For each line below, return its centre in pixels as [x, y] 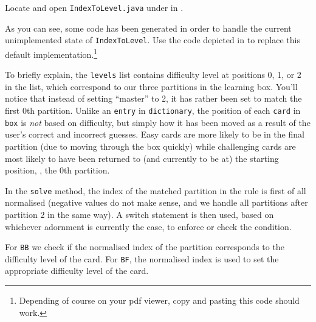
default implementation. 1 [51, 53]
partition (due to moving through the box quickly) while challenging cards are [150, 146]
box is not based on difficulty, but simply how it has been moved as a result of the [158, 122]
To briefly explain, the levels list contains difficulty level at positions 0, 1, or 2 [153, 75]
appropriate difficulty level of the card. [77, 271]
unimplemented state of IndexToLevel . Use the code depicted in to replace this [153, 40]
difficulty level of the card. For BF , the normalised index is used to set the [142, 258]
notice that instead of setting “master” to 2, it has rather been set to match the [153, 98]
